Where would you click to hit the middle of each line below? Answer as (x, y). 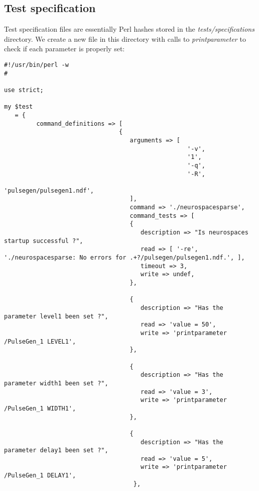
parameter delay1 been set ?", (56, 451)
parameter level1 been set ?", (56, 316)
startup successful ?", (44, 241)
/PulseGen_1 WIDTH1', (40, 408)
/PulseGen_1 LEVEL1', (40, 341)
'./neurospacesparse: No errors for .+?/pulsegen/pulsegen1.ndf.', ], (124, 258)
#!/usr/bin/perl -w (36, 65)
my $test (19, 107)
